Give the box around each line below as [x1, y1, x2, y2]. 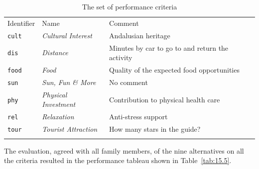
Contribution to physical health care [109, 94, 220, 104]
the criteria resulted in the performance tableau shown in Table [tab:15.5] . [4, 155, 232, 166]
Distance [42, 47, 68, 58]
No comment [109, 77, 148, 87]
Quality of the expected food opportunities [109, 65, 240, 75]
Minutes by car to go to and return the [109, 42, 229, 53]
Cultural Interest [42, 30, 92, 40]
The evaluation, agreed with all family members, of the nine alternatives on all [4, 145, 244, 156]
